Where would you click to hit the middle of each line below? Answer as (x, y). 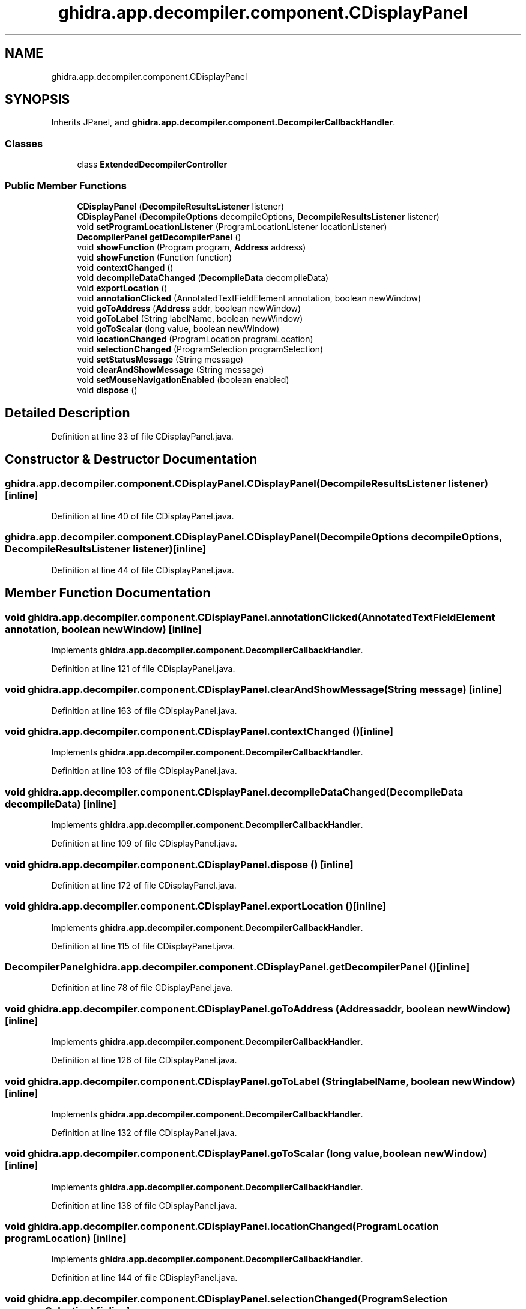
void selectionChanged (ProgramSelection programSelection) (200, 349)
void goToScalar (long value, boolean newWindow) (178, 328)
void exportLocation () (122, 288)
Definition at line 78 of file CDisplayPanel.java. (142, 988)
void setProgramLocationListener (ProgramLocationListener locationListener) (232, 226)
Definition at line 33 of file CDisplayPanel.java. (142, 436)
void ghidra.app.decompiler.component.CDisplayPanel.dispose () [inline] (179, 864)
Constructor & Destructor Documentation (131, 459)
